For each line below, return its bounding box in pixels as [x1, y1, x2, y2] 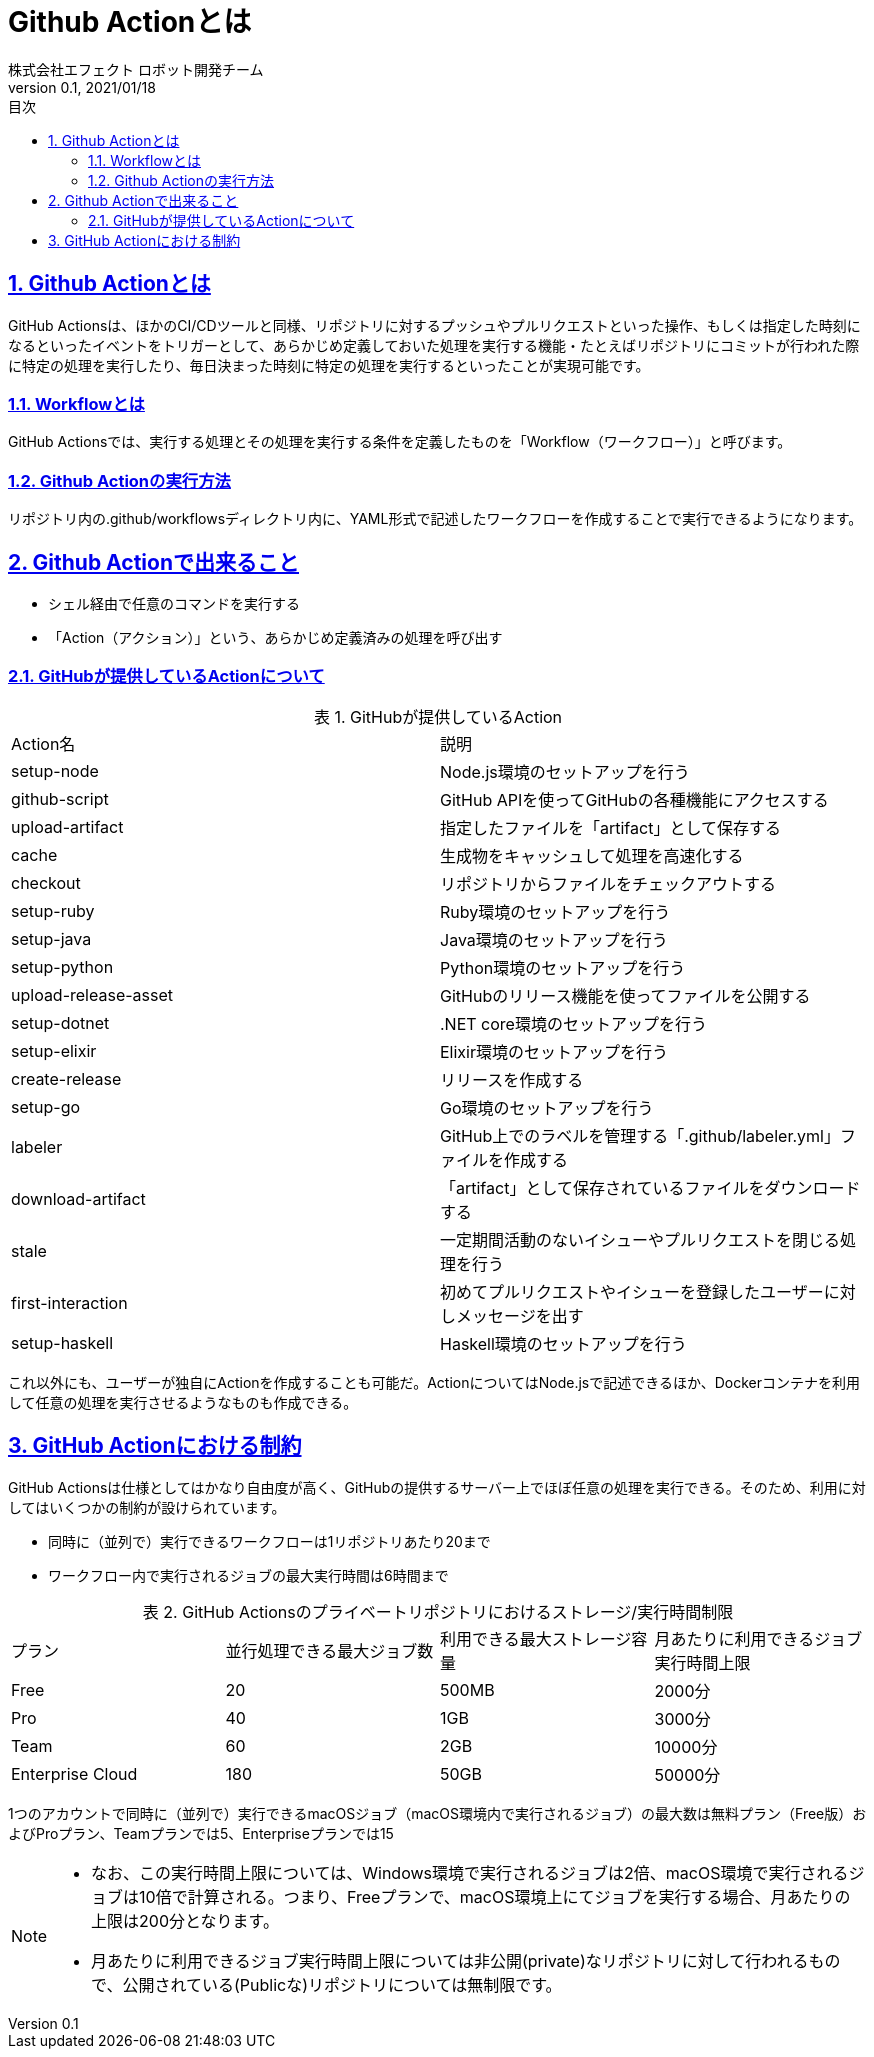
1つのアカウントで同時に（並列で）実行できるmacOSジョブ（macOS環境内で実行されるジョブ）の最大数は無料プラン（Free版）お [8, 1804, 867, 1822]
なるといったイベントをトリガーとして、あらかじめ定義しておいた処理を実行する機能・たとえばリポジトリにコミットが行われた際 [8, 336, 860, 354]
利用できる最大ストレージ [440, 1628, 632, 1649]
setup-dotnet [11, 1012, 110, 1033]
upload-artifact [11, 816, 124, 837]
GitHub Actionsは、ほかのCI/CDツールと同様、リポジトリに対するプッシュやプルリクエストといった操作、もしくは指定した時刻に [8, 316, 861, 334]
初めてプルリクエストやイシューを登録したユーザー [440, 1281, 824, 1302]
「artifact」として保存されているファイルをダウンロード [440, 1177, 861, 1198]
